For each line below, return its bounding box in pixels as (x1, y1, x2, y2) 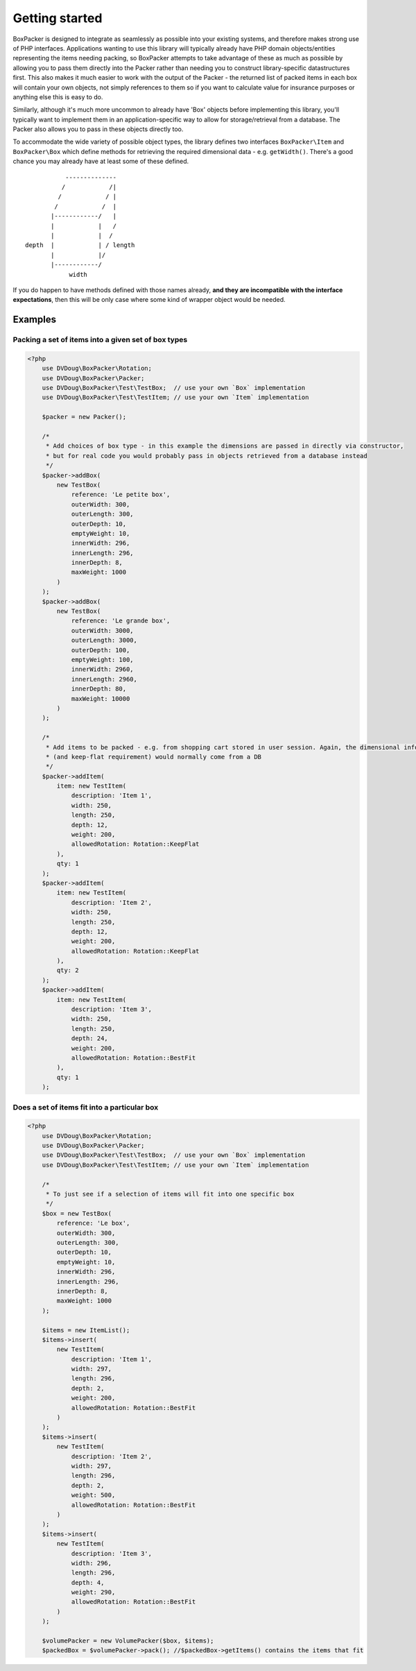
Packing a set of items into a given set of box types (12, 335, 188, 345)
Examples (12, 314, 57, 325)
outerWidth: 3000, (71, 627, 135, 634)
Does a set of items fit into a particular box (12, 1102, 159, 1112)
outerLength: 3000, (71, 636, 138, 645)
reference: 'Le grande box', (71, 617, 171, 625)
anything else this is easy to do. (12, 92, 103, 101)
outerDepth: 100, (71, 646, 130, 654)
